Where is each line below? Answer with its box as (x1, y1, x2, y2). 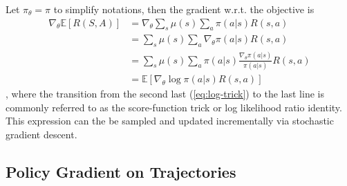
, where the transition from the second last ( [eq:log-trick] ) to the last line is (6, 86, 324, 100)
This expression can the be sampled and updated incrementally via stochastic (6, 113, 334, 128)
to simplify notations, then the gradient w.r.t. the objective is (53, 2, 315, 16)
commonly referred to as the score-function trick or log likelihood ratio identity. (6, 100, 342, 114)
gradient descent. (6, 127, 77, 141)
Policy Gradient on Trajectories (6, 160, 236, 182)
